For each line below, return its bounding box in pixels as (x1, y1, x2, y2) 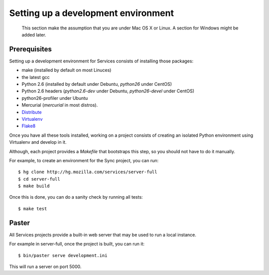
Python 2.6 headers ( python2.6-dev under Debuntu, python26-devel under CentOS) (21, 88, 194, 94)
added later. (21, 31, 46, 37)
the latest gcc (21, 74, 50, 80)
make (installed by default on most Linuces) (21, 67, 112, 73)
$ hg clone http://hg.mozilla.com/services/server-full (18, 169, 157, 175)
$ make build (18, 183, 50, 189)
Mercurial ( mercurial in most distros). (21, 102, 98, 108)
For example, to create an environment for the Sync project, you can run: (9, 157, 159, 163)
